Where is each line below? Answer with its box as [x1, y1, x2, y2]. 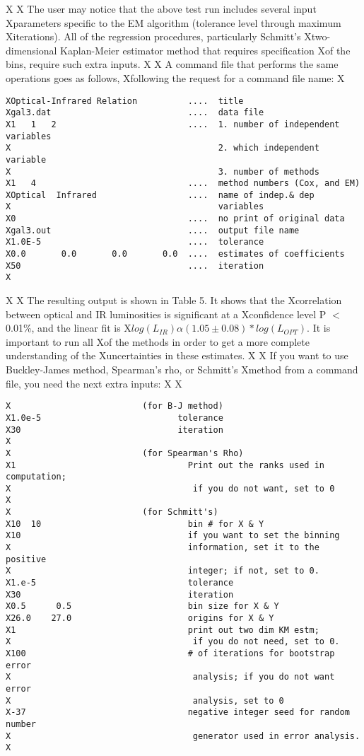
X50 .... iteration [6, 260, 264, 271]
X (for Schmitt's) [6, 507, 218, 518]
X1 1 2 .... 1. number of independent [6, 119, 340, 129]
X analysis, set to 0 [6, 695, 284, 706]
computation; [6, 472, 66, 482]
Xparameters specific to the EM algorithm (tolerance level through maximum [6, 15, 341, 30]
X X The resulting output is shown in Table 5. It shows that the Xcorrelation [6, 293, 342, 308]
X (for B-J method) [6, 401, 223, 412]
